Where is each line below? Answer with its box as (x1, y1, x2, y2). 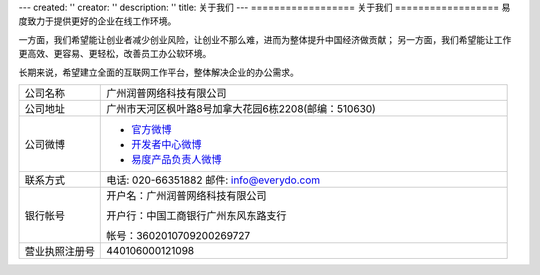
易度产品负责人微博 (131, 152, 222, 166)
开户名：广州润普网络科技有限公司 (106, 188, 267, 202)
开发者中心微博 (131, 137, 202, 151)
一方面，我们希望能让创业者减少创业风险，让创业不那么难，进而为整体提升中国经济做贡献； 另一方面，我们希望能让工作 (18, 33, 512, 45)
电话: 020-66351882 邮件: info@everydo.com (106, 173, 321, 187)
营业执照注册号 (24, 244, 95, 258)
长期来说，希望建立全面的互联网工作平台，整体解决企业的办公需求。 (18, 66, 299, 78)
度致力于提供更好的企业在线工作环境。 (18, 15, 177, 27)
